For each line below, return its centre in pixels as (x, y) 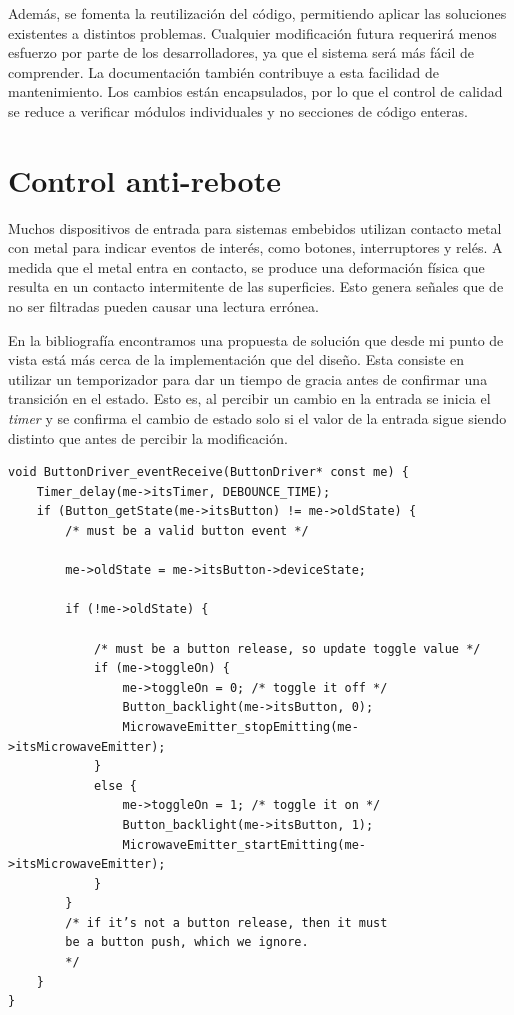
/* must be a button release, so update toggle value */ (287, 648)
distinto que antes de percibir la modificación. (148, 437)
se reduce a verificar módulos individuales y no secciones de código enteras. (238, 110)
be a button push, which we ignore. (187, 942)
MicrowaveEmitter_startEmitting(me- (244, 844)
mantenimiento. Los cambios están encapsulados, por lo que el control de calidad (255, 91)
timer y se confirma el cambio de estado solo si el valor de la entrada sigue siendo (257, 418)
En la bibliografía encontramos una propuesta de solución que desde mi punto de (256, 339)
